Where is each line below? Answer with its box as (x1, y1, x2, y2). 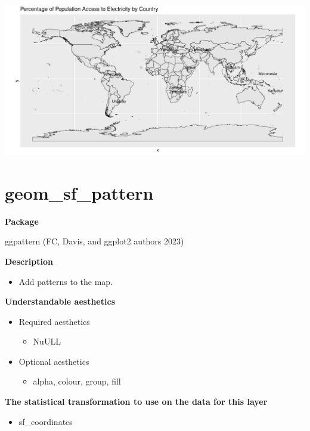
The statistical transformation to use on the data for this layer (5, 395, 268, 408)
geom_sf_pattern (5, 180, 154, 204)
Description (5, 255, 54, 267)
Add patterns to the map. (18, 275, 113, 287)
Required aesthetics (18, 315, 90, 327)
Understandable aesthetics (5, 295, 115, 308)
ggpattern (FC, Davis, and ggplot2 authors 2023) (5, 235, 184, 247)
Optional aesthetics (18, 355, 89, 367)
